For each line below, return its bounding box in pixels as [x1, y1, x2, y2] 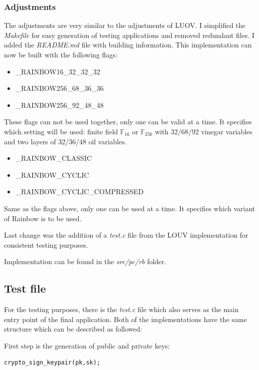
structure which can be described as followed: [4, 324, 142, 334]
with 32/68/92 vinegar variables [155, 126, 253, 136]
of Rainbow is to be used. [4, 213, 82, 223]
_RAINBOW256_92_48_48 [15, 99, 104, 110]
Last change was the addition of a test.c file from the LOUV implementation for [4, 230, 249, 240]
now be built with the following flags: [4, 49, 118, 59]
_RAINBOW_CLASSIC [15, 153, 92, 163]
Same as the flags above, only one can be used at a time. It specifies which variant [4, 203, 255, 213]
